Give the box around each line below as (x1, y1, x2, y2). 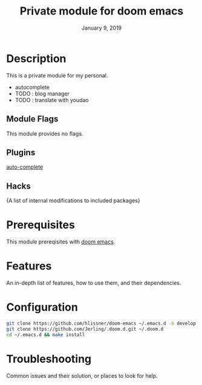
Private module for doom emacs (19, 4, 184, 18)
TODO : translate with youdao (15, 96, 89, 103)
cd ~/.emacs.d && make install (6, 331, 85, 338)
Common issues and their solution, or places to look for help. (6, 372, 158, 379)
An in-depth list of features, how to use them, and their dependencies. (6, 279, 181, 286)
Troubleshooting (6, 352, 92, 366)
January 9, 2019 (81, 24, 122, 31)
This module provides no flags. (6, 130, 83, 137)
